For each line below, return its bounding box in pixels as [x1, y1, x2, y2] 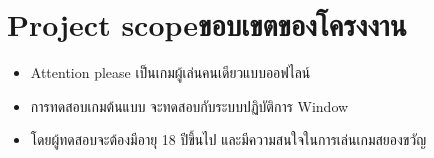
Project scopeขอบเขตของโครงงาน [7, 4, 407, 45]
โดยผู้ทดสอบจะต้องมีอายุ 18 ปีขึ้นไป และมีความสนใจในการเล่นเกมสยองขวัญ [30, 129, 427, 150]
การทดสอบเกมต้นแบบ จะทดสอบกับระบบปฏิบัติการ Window [30, 95, 349, 116]
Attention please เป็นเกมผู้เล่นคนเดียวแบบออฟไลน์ [30, 62, 311, 83]
